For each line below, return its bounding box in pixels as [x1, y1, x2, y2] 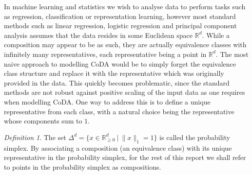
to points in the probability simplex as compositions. [4, 161, 161, 172]
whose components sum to [4, 116, 82, 126]
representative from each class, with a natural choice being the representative [4, 106, 234, 116]
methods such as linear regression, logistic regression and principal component [4, 20, 237, 31]
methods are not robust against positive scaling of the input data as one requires [4, 87, 245, 97]
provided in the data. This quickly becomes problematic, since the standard [4, 77, 230, 87]
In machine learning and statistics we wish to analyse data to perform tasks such [4, 1, 246, 11]
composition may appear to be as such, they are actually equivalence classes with [4, 39, 247, 50]
